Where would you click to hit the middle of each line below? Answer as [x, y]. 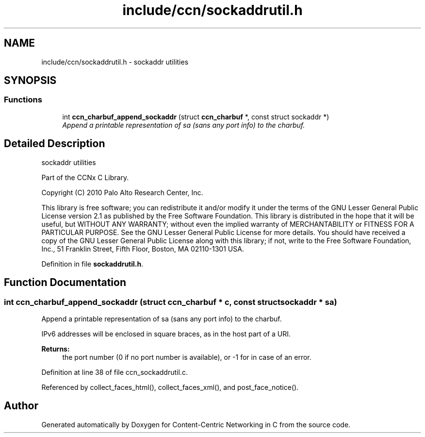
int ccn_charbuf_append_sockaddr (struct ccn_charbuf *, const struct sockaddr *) [196, 117]
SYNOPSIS [30, 81]
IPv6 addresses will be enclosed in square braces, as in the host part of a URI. [166, 334]
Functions [23, 100]
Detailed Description [55, 144]
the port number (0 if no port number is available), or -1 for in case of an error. [187, 357]
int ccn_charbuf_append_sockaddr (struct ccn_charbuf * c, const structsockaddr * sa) [171, 302]
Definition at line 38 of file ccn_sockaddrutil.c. [114, 372]
